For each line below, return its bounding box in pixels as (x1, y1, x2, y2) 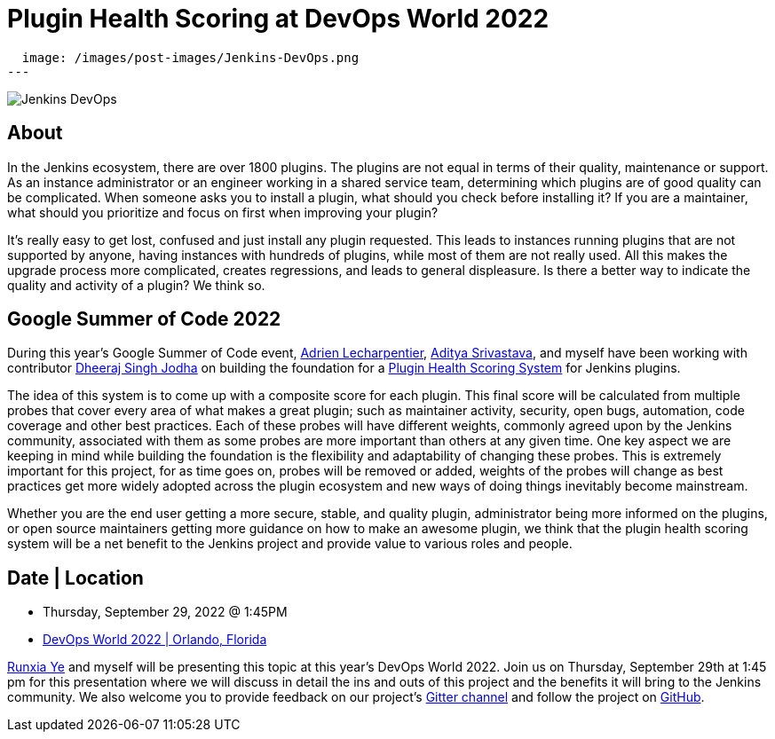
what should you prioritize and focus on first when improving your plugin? (7, 204, 439, 220)
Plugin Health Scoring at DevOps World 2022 (7, 4, 550, 34)
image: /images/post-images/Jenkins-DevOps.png (21, 50, 360, 65)
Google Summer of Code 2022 (7, 308, 281, 331)
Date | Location (7, 566, 144, 589)
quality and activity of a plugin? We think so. (7, 277, 265, 293)
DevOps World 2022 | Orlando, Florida (43, 632, 267, 648)
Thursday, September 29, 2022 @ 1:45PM (43, 604, 288, 620)
